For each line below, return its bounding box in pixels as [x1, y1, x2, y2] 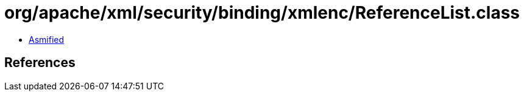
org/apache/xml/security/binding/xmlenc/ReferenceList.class [4, 2, 520, 23]
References [4, 55, 76, 71]
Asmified [29, 34, 65, 45]
